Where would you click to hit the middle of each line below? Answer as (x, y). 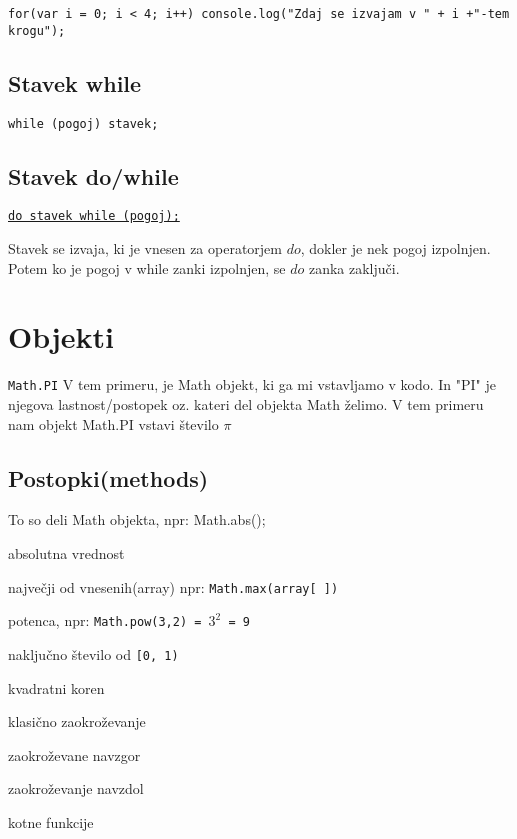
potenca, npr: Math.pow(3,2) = (105, 620)
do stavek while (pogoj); (94, 216)
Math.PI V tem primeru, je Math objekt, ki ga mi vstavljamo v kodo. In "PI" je (252, 384)
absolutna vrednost (66, 552)
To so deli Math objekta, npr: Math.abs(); (137, 519)
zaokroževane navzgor (74, 754)
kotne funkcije (51, 821)
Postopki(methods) (108, 477)
